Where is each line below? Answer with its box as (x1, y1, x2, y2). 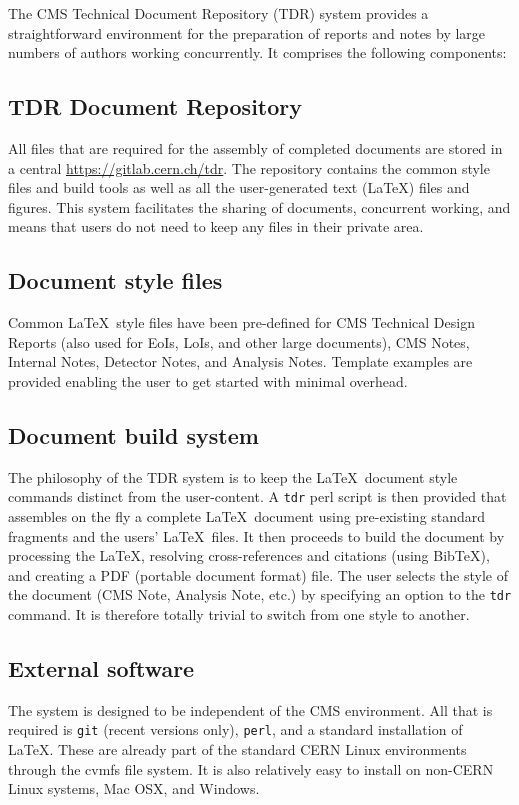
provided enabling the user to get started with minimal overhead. (8, 370, 408, 391)
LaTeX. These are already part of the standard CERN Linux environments (8, 739, 467, 760)
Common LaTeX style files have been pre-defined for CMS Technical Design (8, 312, 475, 333)
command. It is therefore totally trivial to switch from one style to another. (8, 604, 470, 625)
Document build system (8, 419, 259, 450)
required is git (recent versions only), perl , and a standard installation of (8, 719, 463, 740)
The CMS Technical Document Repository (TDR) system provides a (8, 3, 429, 23)
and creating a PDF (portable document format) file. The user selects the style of (8, 564, 508, 585)
